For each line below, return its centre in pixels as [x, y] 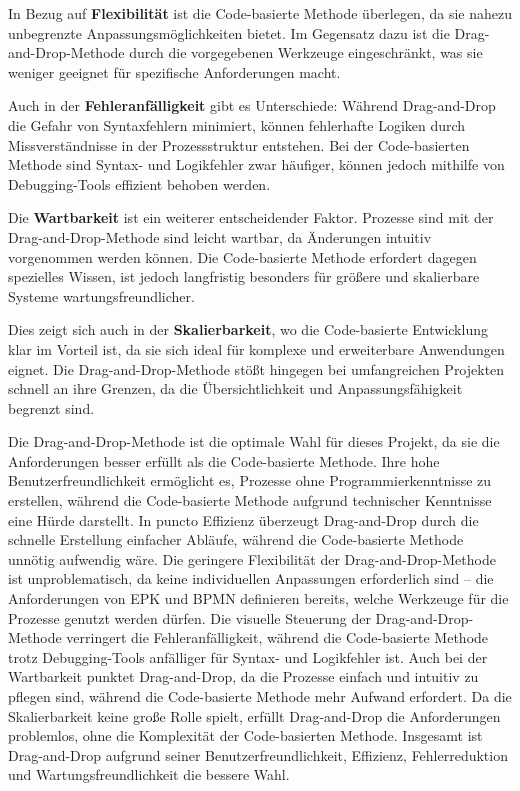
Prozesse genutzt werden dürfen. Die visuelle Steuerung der [189, 617]
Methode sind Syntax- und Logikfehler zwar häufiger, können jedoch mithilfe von [256, 164]
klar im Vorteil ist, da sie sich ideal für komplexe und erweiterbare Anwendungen [256, 348]
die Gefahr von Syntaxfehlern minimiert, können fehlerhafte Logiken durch [237, 124]
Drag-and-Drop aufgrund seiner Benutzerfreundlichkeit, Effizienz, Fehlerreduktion [258, 754]
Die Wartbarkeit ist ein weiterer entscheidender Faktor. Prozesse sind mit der [251, 217]
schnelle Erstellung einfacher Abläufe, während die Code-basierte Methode [236, 539]
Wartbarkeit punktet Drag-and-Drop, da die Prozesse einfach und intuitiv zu [243, 676]
